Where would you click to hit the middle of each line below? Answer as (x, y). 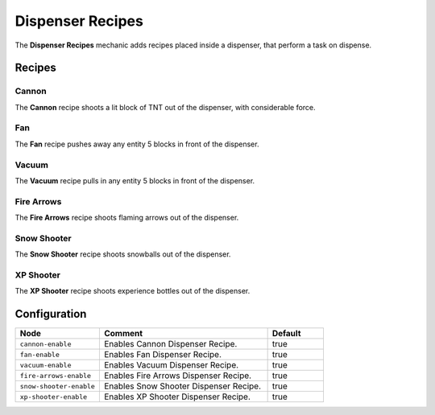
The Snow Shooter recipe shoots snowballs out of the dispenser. (123, 254)
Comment (123, 334)
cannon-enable (46, 344)
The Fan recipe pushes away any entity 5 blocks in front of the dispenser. (137, 144)
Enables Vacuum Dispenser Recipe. (171, 365)
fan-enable (40, 354)
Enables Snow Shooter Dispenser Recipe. (182, 386)
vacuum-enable (46, 365)
